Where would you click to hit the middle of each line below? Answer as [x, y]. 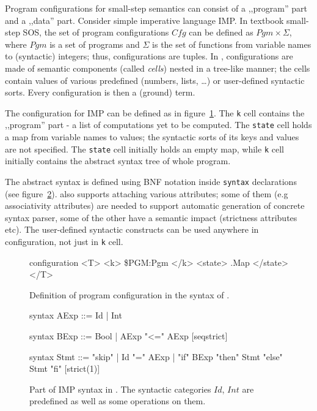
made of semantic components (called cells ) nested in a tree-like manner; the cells [158, 68]
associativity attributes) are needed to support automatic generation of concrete [155, 205]
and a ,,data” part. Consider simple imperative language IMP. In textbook [144, 20]
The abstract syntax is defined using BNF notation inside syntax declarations [151, 181]
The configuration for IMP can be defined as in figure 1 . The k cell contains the [155, 112]
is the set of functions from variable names [232, 44]
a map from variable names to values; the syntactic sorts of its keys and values [152, 137]
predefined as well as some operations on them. [118, 401]
